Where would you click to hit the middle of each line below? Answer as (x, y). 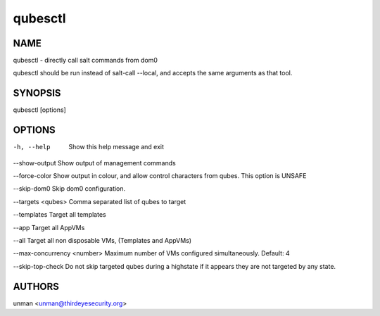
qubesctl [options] (39, 110)
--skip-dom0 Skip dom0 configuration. (69, 189)
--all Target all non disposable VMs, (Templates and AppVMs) (102, 240)
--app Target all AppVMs (49, 227)
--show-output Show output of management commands (94, 163)
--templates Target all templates (59, 215)
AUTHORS (36, 286)
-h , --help (32, 147)
